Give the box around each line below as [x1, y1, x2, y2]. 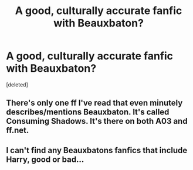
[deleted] [6, 81, 28, 88]
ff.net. [6, 126, 29, 136]
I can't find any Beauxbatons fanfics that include [6, 145, 188, 155]
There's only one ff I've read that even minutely [6, 98, 183, 108]
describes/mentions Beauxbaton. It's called [6, 107, 170, 117]
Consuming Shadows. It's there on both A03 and [6, 116, 188, 126]
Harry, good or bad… [6, 154, 84, 164]
